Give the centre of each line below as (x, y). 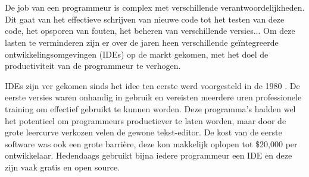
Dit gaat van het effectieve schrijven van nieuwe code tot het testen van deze (145, 19)
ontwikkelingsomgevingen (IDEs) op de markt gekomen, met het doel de (137, 54)
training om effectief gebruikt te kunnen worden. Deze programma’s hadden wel (150, 108)
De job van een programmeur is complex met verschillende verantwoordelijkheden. (155, 7)
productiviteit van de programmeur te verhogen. (93, 66)
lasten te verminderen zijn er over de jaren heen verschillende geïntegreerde (142, 42)
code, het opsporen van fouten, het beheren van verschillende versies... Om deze (150, 31)
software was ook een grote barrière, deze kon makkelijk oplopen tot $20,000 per (151, 143)
